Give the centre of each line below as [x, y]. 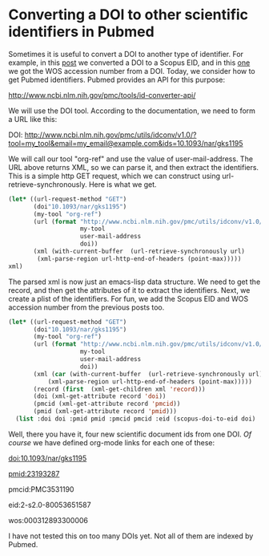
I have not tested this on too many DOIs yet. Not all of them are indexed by [131, 536]
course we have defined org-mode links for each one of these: [112, 442]
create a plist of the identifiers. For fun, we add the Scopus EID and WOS [128, 298]
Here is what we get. [123, 184]
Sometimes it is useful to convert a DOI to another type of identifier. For [126, 54]
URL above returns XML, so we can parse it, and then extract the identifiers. [133, 167]
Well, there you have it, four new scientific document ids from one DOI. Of [130, 434]
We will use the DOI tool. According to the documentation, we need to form [132, 111]
